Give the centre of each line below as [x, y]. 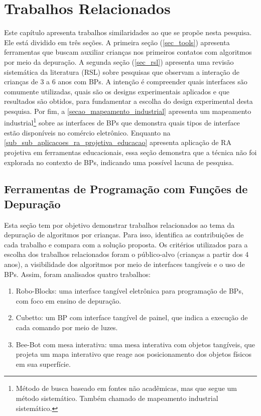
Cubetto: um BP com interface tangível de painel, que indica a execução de [132, 317]
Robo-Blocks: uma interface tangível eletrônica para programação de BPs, [129, 291]
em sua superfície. [43, 364]
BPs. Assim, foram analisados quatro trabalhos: [77, 274]
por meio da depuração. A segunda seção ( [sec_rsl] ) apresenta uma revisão [119, 61]
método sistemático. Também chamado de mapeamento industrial [117, 398]
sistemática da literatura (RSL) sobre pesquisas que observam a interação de [122, 72]
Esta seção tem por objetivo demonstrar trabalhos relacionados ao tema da [119, 225]
